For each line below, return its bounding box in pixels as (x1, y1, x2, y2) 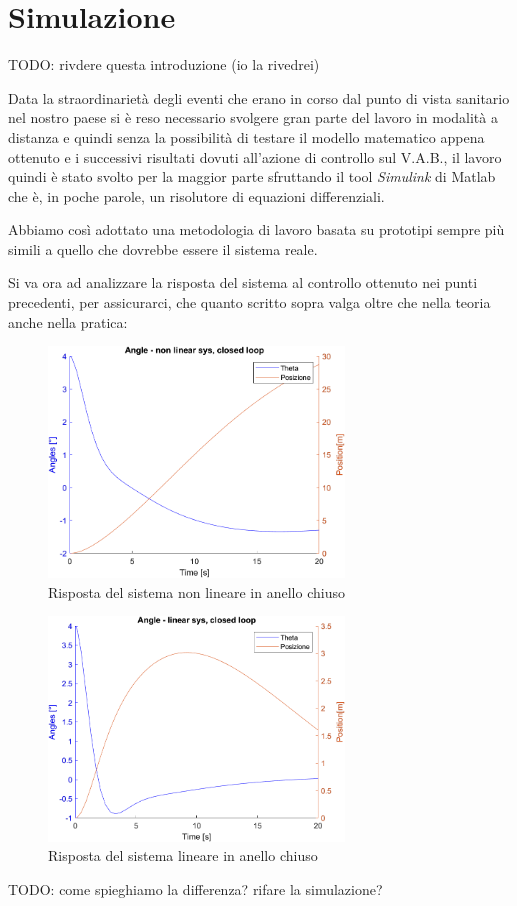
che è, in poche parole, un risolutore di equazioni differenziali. (8, 185, 385, 206)
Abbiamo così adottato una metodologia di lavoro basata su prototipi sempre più (8, 219, 505, 240)
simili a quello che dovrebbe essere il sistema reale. (8, 238, 318, 259)
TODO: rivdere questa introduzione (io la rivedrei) (8, 54, 320, 75)
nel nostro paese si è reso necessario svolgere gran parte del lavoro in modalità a (8, 107, 498, 128)
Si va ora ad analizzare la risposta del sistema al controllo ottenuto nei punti (8, 272, 478, 293)
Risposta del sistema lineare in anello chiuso (48, 845, 318, 866)
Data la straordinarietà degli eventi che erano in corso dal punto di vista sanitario (8, 87, 510, 108)
